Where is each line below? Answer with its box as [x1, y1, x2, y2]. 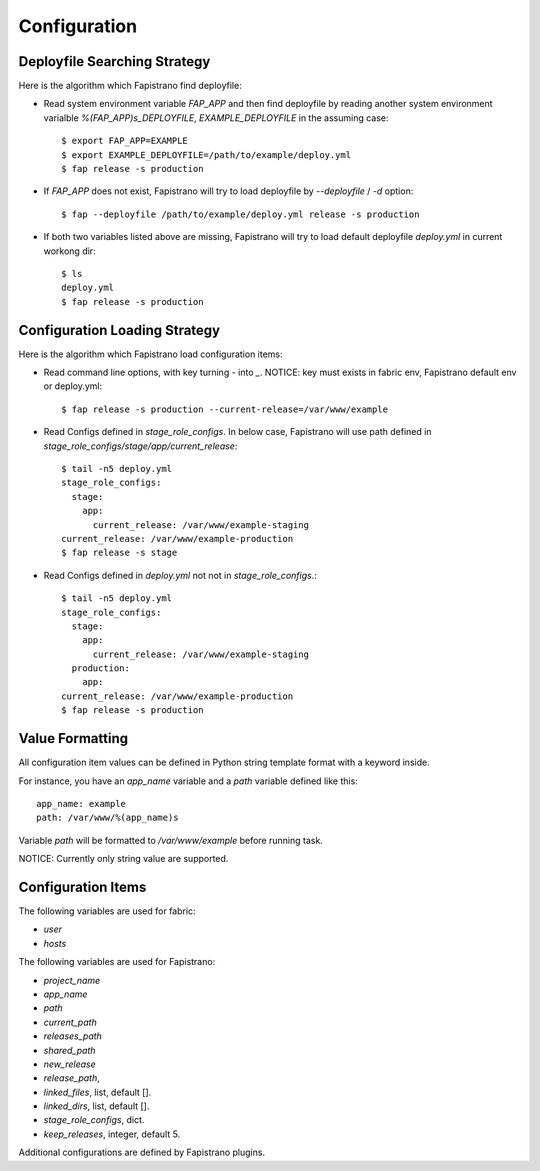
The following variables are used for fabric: [18, 905, 196, 917]
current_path [43, 1016, 97, 1028]
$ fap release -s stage [61, 547, 178, 559]
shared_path [43, 1044, 96, 1056]
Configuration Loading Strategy [18, 321, 221, 339]
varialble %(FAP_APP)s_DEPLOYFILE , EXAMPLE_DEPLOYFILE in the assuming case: [43, 111, 389, 124]
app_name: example [36, 798, 127, 809]
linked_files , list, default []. [43, 1086, 152, 1098]
